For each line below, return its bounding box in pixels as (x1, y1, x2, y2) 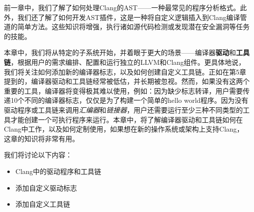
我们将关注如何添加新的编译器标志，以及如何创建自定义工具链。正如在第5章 (4, 66, 246, 77)
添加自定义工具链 (15, 199, 70, 209)
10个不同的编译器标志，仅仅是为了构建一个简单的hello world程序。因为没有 (10, 95, 249, 105)
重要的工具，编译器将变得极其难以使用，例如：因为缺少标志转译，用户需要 (4, 85, 243, 96)
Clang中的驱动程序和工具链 (15, 166, 101, 176)
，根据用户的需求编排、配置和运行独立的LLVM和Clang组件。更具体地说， (11, 57, 246, 67)
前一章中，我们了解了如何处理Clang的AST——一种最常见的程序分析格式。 (4, 2, 240, 12)
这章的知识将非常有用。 (4, 133, 79, 143)
